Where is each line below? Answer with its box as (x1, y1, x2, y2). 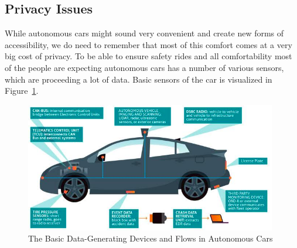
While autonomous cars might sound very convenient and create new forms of (5, 27, 284, 39)
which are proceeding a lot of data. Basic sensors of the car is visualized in (5, 73, 272, 85)
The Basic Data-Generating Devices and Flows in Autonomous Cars (28, 232, 273, 244)
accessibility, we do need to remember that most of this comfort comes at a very (5, 38, 292, 50)
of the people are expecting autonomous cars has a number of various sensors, (5, 61, 284, 73)
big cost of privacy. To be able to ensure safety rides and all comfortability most (5, 50, 292, 62)
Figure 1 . (5, 84, 39, 97)
